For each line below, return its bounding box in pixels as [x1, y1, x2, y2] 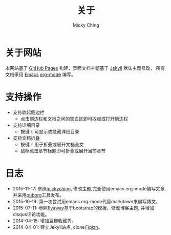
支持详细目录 [12, 122, 40, 128]
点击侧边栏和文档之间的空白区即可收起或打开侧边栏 [20, 115, 129, 122]
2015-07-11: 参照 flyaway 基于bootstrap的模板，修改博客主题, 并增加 [12, 205, 155, 211]
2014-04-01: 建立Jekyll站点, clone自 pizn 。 [12, 224, 103, 230]
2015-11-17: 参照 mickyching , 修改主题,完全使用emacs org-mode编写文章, [12, 185, 166, 191]
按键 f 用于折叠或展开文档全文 [20, 141, 84, 147]
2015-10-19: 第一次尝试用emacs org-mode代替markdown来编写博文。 [12, 198, 160, 204]
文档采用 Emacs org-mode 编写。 [5, 71, 76, 77]
